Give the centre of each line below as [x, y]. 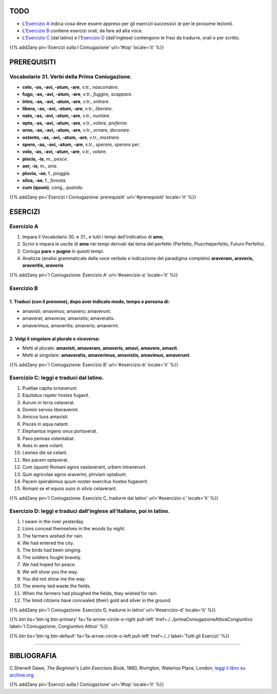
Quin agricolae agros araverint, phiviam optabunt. [75, 474]
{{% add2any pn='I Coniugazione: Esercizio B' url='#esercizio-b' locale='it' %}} [94, 365]
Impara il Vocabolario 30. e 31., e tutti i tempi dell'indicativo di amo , [93, 236]
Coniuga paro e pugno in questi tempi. [63, 251]
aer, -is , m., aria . [40, 166]
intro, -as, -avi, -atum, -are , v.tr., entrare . [66, 101]
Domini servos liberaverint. [51, 410]
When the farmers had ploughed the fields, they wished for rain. [90, 593]
